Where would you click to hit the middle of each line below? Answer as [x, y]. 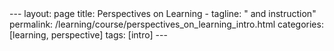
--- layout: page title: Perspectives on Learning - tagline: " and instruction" [163, 13]
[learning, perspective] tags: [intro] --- [88, 35]
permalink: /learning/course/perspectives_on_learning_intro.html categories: [166, 24]
